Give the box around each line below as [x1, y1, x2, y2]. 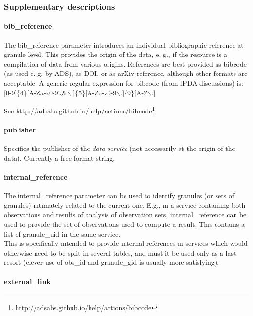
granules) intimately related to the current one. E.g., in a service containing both [4, 200, 246, 210]
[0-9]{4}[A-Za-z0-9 [4, 87, 58, 97]
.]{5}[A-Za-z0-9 [71, 87, 117, 97]
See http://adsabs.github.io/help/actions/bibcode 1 [4, 104, 155, 115]
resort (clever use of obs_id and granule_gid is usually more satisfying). [4, 257, 219, 267]
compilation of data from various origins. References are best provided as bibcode [4, 58, 247, 69]
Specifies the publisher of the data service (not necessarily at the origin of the [4, 143, 235, 153]
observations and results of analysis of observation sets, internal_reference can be [4, 209, 247, 220]
